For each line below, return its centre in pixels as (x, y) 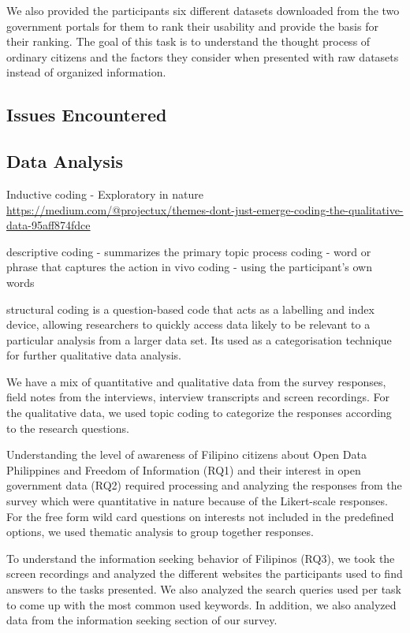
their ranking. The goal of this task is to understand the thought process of (188, 41)
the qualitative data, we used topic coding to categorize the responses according (199, 413)
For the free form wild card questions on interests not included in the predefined (200, 516)
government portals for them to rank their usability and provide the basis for (192, 26)
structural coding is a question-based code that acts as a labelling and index (190, 309)
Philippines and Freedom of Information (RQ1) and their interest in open (184, 469)
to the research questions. (68, 428)
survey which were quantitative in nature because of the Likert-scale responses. (197, 501)
